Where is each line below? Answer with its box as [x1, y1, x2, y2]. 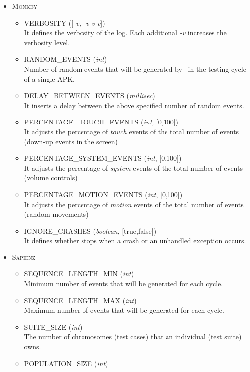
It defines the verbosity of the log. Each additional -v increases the [24, 27, 227, 38]
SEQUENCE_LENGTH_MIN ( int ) [24, 268, 134, 279]
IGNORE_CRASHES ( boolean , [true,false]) [24, 225, 157, 236]
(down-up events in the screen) [24, 136, 118, 146]
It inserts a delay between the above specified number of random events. [24, 100, 244, 110]
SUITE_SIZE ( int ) [24, 321, 83, 332]
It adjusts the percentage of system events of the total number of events [24, 162, 243, 173]
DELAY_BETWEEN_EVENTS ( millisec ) [24, 90, 155, 101]
